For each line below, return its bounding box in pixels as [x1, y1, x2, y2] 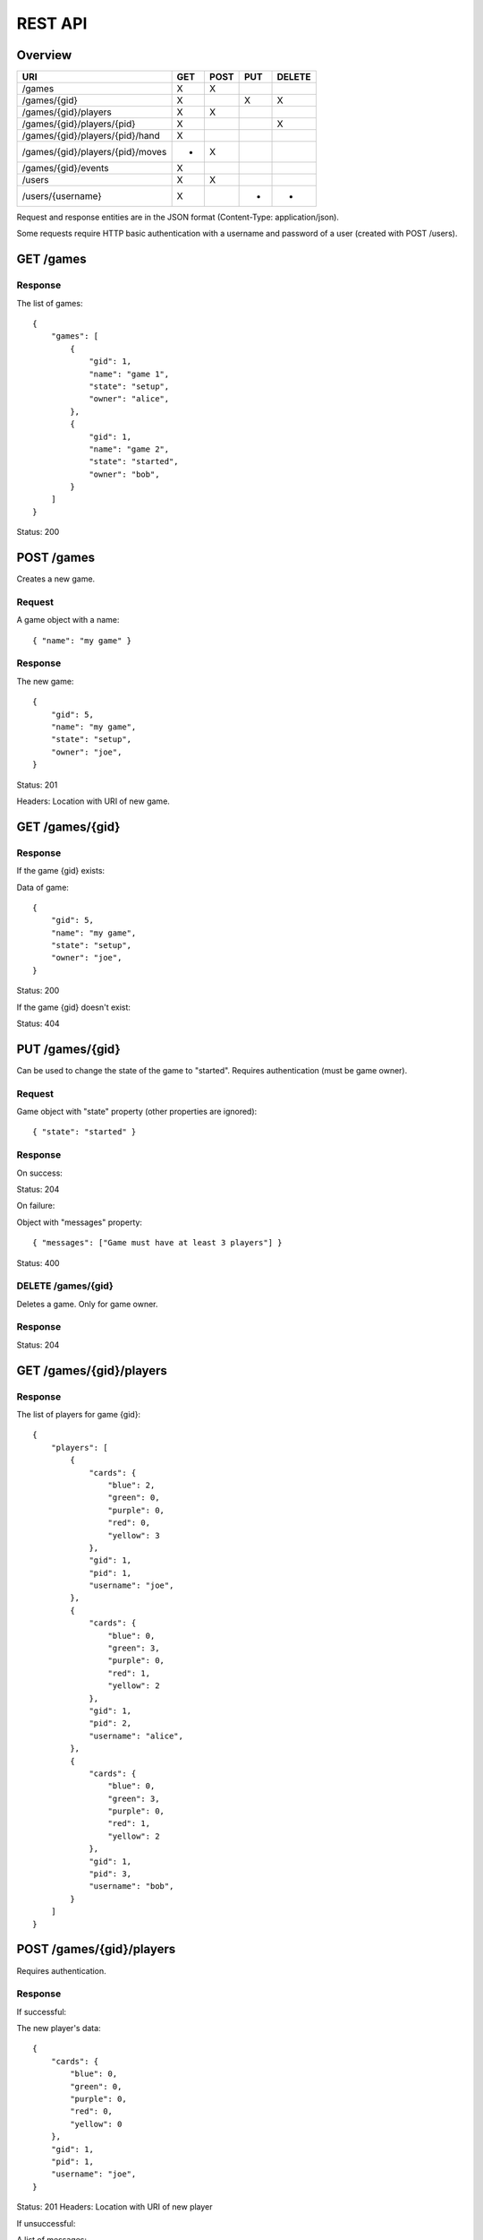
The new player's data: [16, 2023, 102, 2034]
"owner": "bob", [89, 469, 160, 479]
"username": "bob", [89, 1882, 174, 1891]
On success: [16, 1167, 63, 1178]
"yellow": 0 [70, 2119, 123, 2129]
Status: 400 [16, 1257, 60, 1268]
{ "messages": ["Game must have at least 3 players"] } [32, 1237, 283, 1248]
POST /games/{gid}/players [16, 1942, 176, 1957]
